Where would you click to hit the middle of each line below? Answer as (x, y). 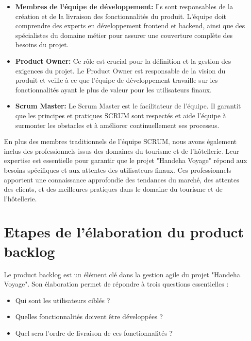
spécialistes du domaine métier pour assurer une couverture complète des (124, 35)
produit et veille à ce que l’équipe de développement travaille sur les (117, 80)
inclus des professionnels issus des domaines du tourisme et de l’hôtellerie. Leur (122, 151)
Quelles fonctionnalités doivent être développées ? (89, 316)
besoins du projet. (42, 45)
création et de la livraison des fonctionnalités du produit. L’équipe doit (121, 16)
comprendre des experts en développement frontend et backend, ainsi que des (130, 26)
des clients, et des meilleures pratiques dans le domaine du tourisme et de (113, 189)
